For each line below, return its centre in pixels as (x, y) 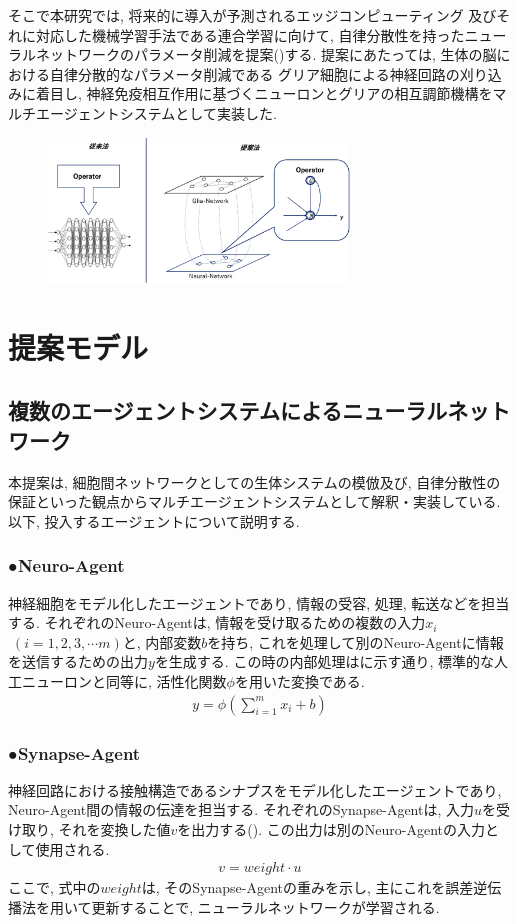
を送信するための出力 (78, 661)
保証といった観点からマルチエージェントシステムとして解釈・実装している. (254, 501)
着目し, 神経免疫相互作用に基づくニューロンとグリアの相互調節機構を (264, 93)
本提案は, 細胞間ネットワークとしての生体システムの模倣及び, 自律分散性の (254, 481)
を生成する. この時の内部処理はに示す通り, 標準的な (324, 661)
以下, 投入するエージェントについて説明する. (154, 520)
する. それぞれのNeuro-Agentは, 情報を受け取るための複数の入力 (217, 622)
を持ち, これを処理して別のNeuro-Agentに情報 (355, 641)
